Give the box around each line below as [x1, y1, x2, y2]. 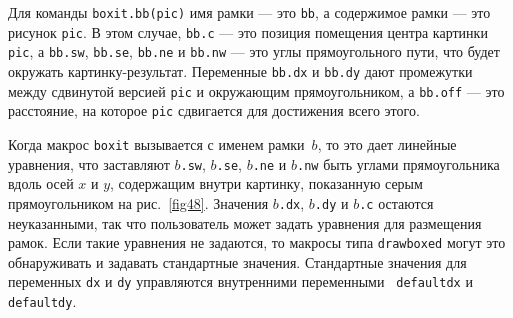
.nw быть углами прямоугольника [296, 153, 500, 174]
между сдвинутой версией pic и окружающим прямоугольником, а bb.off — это [8, 80, 505, 101]
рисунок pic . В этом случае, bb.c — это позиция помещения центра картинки [8, 21, 488, 42]
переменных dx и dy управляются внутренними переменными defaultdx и [8, 271, 473, 292]
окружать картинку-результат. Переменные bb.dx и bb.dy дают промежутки [8, 60, 473, 81]
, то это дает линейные [317, 133, 457, 154]
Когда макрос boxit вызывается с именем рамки [8, 133, 305, 154]
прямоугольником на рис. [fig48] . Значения [8, 192, 269, 213]
